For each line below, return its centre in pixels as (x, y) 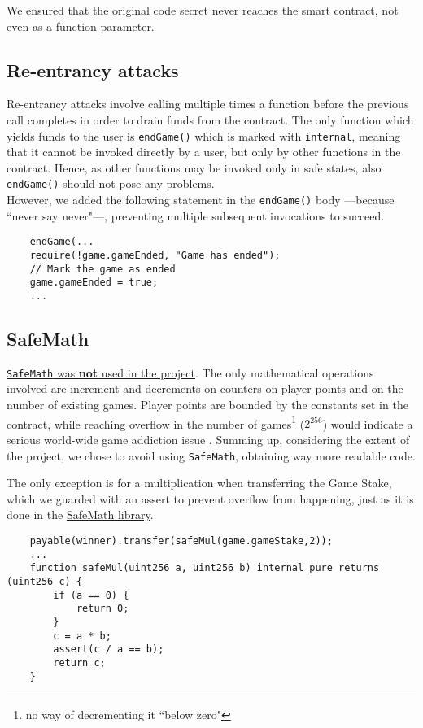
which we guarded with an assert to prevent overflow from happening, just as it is (210, 498)
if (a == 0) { (91, 595)
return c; (79, 663)
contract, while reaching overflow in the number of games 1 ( (156, 422)
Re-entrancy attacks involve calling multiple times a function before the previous (208, 104)
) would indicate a (368, 423)
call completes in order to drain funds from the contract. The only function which (210, 119)
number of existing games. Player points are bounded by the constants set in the (207, 405)
